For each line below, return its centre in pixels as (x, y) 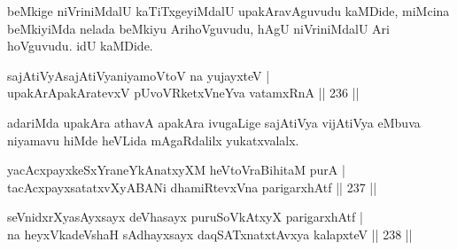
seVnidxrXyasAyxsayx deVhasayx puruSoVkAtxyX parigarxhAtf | (185, 217)
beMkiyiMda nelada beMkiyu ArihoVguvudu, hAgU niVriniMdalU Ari (198, 28)
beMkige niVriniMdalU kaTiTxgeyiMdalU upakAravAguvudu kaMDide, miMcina (228, 11)
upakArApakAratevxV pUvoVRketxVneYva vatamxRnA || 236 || (183, 93)
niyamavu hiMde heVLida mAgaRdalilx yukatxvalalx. (153, 140)
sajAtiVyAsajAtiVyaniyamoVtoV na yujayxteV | (139, 75)
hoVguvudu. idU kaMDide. (80, 46)
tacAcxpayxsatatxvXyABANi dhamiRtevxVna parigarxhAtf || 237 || (192, 187)
